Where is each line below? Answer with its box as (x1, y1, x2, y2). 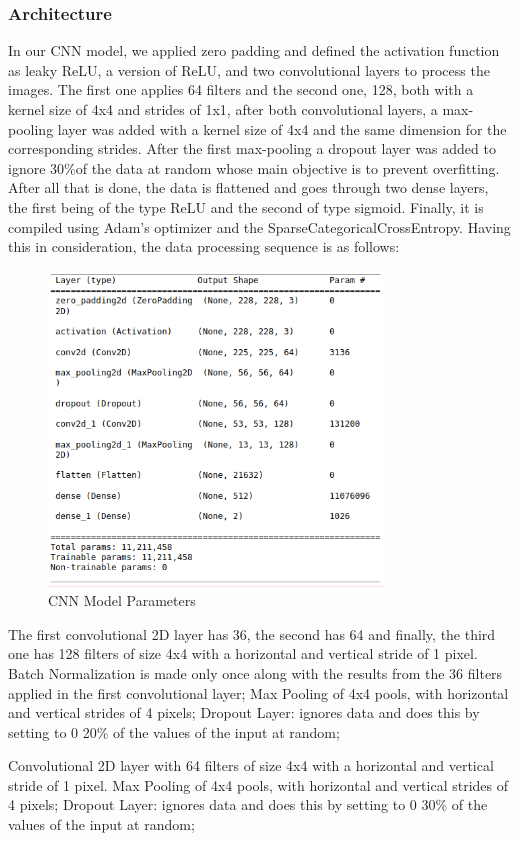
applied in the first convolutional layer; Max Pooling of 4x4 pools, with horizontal (8, 682, 509, 703)
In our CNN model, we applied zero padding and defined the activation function (8, 40, 500, 61)
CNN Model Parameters (48, 590, 196, 611)
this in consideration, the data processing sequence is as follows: (8, 236, 400, 257)
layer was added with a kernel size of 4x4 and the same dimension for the (57, 118, 507, 139)
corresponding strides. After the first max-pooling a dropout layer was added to (8, 138, 496, 159)
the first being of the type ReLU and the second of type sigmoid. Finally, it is (8, 196, 484, 217)
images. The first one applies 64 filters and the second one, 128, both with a (8, 79, 474, 100)
